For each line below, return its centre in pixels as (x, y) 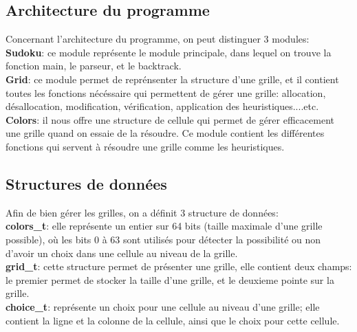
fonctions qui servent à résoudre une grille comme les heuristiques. (145, 146)
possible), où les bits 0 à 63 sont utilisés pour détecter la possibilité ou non (163, 239)
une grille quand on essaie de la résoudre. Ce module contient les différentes (165, 133)
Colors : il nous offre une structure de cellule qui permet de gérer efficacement (170, 119)
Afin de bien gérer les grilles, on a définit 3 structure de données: (142, 212)
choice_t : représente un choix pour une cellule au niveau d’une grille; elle (163, 306)
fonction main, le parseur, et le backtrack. (94, 66)
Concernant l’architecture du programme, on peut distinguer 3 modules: (158, 39)
